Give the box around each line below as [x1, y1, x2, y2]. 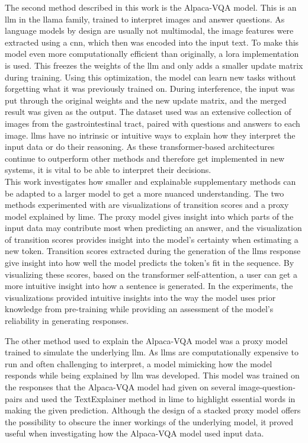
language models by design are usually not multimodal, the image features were [5, 24, 294, 37]
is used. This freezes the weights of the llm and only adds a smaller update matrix [5, 59, 303, 71]
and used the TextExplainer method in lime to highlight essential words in [25, 392, 296, 405]
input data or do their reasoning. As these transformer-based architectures [5, 140, 275, 153]
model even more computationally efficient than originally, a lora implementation [5, 47, 299, 60]
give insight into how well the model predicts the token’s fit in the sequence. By [5, 256, 294, 269]
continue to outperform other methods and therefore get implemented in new [5, 152, 284, 164]
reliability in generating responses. [5, 314, 129, 327]
